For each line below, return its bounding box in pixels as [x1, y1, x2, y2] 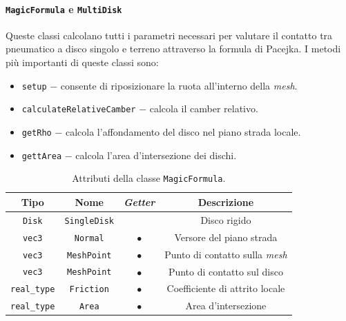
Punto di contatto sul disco [168, 264, 283, 278]
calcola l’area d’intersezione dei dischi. [75, 147, 237, 162]
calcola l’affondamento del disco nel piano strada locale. [65, 124, 301, 138]
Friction [69, 284, 109, 295]
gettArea [21, 151, 62, 161]
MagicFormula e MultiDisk [6, 1, 122, 16]
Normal [74, 233, 104, 243]
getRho [21, 127, 52, 138]
